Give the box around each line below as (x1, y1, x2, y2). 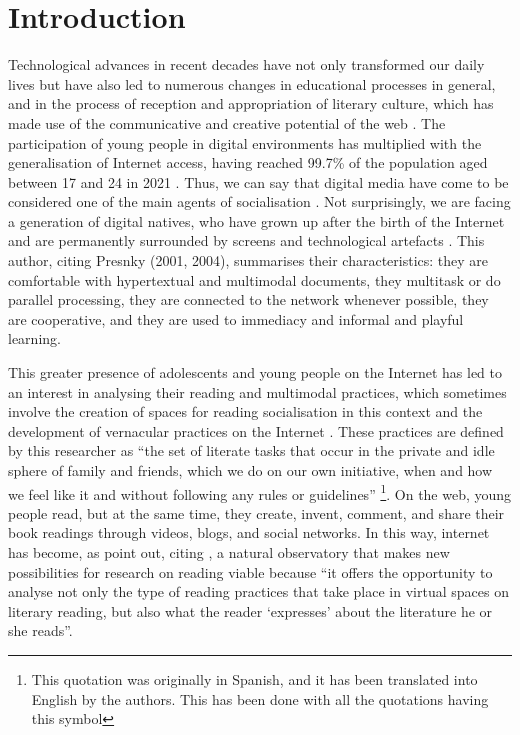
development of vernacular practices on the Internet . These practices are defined (8, 420, 504, 441)
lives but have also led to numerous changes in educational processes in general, (8, 73, 496, 94)
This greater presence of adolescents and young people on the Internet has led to (8, 362, 503, 383)
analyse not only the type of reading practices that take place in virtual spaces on (8, 581, 509, 602)
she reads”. (8, 620, 73, 641)
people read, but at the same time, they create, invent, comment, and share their (8, 502, 505, 523)
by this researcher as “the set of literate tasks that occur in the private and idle (8, 440, 495, 461)
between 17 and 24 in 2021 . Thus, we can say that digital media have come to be (8, 171, 509, 192)
